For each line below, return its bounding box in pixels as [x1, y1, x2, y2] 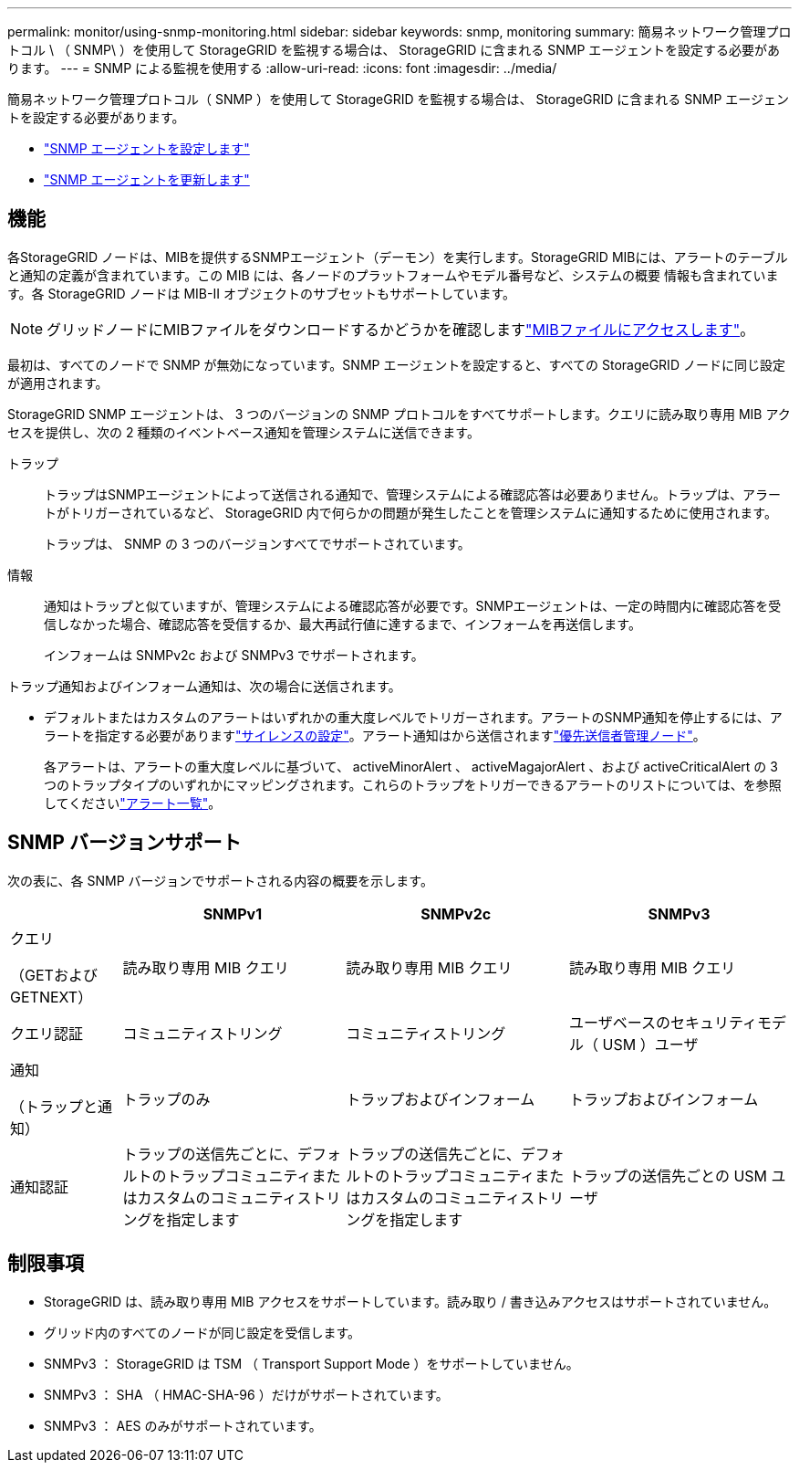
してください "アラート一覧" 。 [44, 794, 222, 811]
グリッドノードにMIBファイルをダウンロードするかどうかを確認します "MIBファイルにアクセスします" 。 [47, 320, 755, 339]
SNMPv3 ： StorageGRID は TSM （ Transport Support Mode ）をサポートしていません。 [44, 1355, 579, 1371]
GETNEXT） [10, 987, 93, 1006]
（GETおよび [10, 965, 98, 984]
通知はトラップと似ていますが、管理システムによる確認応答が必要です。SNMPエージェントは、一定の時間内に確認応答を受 [44, 597, 782, 614]
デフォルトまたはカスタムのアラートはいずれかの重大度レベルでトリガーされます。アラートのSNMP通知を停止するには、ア [44, 709, 783, 725]
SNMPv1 [202, 904, 263, 923]
